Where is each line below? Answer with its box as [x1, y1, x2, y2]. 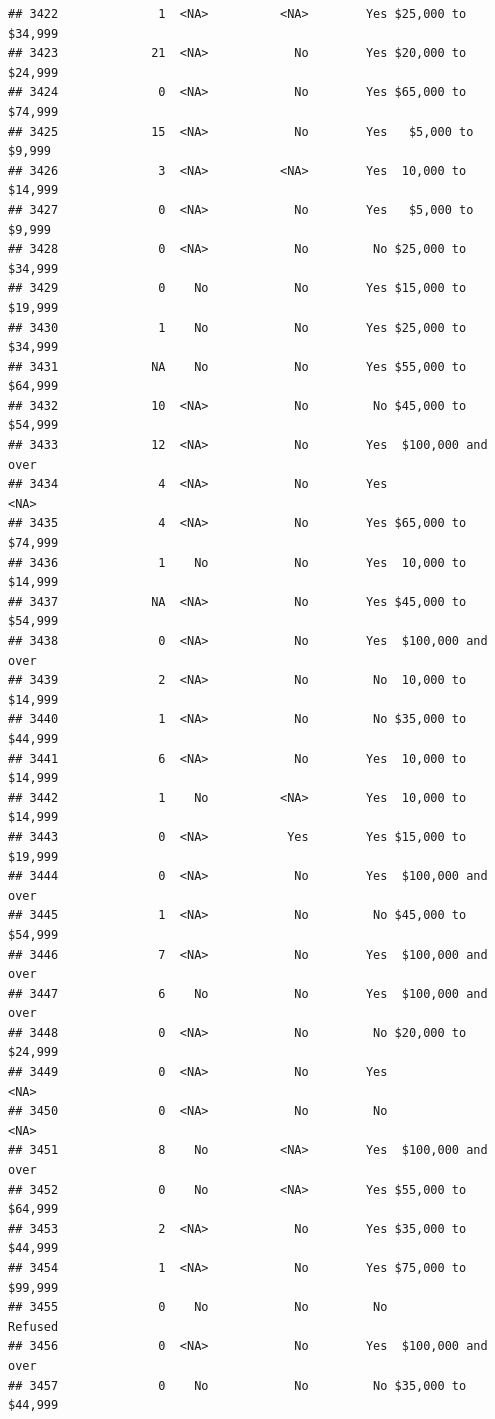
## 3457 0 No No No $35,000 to [8, 1378, 467, 1393]
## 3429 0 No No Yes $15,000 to [8, 281, 467, 296]
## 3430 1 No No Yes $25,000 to [8, 320, 467, 335]
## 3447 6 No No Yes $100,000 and [8, 986, 488, 1001]
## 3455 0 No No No [8, 1300, 388, 1315]
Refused [8, 1319, 59, 1334]
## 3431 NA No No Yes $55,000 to [8, 359, 467, 374]
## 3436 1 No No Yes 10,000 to [8, 555, 467, 570]
